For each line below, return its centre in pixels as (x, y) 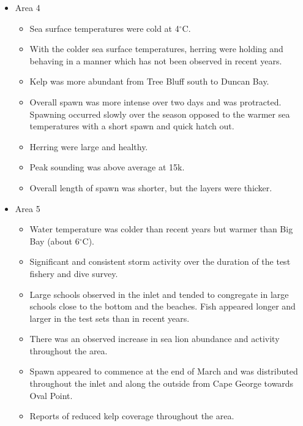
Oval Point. (51, 395)
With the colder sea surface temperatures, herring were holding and (156, 49)
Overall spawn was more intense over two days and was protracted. (155, 101)
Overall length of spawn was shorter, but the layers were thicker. (151, 187)
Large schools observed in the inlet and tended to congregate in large (159, 294)
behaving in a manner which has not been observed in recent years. (156, 60)
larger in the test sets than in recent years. (110, 318)
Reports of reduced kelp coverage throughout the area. (132, 416)
